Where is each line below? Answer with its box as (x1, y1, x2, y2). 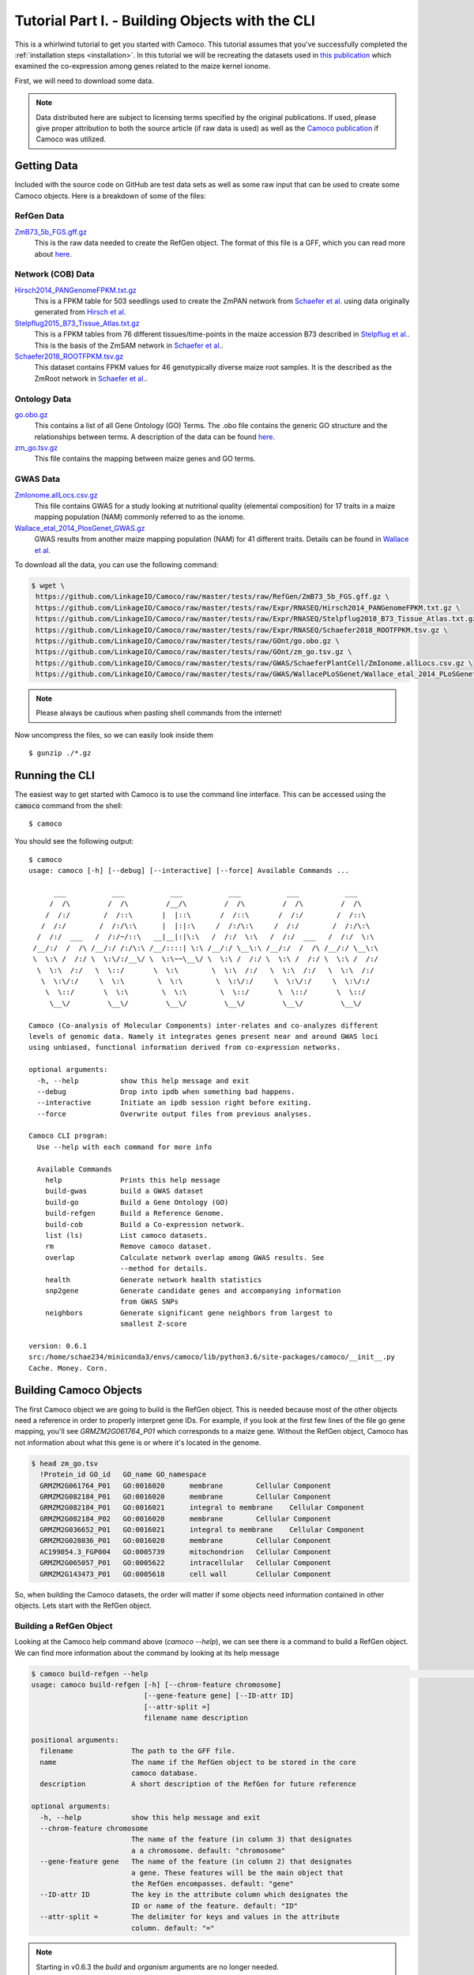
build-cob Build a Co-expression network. (44, 1220, 246, 1228)
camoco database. (130, 1769, 198, 1777)
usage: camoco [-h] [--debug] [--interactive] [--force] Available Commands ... (28, 866, 350, 875)
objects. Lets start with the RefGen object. (14, 1601, 152, 1610)
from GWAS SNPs (119, 1297, 179, 1307)
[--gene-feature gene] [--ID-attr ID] (143, 1691, 294, 1700)
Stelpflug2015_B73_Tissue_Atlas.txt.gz (14, 318, 140, 328)
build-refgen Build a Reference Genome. (44, 1209, 225, 1218)
